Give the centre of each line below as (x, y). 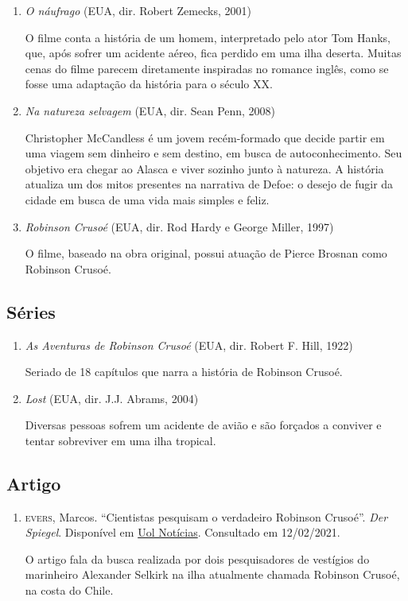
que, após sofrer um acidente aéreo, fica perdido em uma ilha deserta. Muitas (213, 53)
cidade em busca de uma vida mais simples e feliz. (147, 199)
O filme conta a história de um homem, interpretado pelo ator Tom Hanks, (208, 37)
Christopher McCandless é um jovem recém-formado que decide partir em (205, 137)
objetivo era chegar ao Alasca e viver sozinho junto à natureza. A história (204, 168)
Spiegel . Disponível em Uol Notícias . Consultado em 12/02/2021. (183, 532)
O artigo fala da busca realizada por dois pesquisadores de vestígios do (197, 558)
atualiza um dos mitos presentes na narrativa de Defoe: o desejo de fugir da (209, 184)
